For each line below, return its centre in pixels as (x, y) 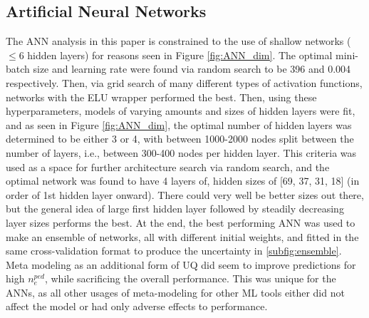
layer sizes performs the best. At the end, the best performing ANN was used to (181, 222)
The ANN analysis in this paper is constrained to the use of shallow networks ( (178, 41)
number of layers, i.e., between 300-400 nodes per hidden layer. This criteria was (181, 152)
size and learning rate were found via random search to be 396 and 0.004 (192, 69)
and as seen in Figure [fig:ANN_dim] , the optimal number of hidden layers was (179, 124)
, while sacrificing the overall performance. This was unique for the (190, 278)
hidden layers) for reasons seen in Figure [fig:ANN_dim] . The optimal (180, 55)
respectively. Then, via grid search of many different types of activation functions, (184, 82)
